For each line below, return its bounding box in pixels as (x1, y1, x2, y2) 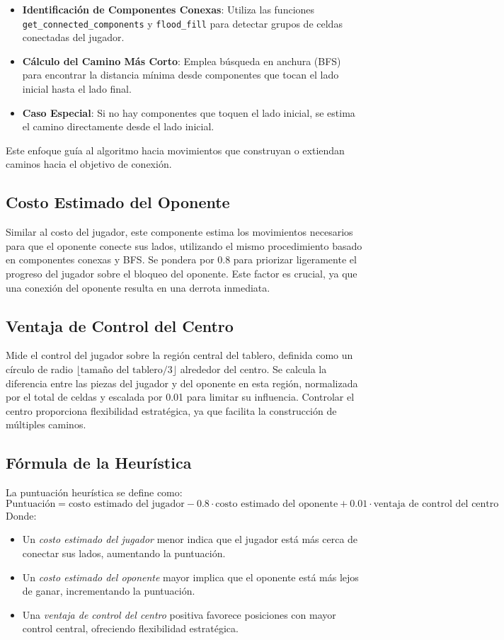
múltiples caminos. (6, 417, 86, 432)
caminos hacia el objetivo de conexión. (6, 156, 172, 171)
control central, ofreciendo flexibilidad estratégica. (22, 621, 239, 636)
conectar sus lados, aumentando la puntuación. (22, 545, 226, 560)
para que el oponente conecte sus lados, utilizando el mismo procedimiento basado (6, 238, 362, 253)
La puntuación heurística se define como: (6, 485, 183, 500)
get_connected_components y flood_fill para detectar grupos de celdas (22, 16, 343, 30)
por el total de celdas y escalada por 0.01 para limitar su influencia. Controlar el (6, 389, 355, 404)
